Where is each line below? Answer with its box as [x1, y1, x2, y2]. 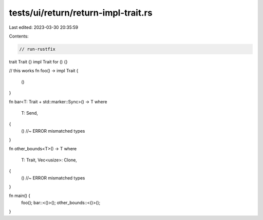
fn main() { [9, 193, 31, 199]
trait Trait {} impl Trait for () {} [9, 59, 68, 64]
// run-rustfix [19, 46, 56, 52]
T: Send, [21, 110, 38, 116]
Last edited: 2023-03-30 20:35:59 [9, 24, 78, 30]
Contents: [9, 33, 29, 39]
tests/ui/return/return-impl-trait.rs [9, 7, 153, 18]
